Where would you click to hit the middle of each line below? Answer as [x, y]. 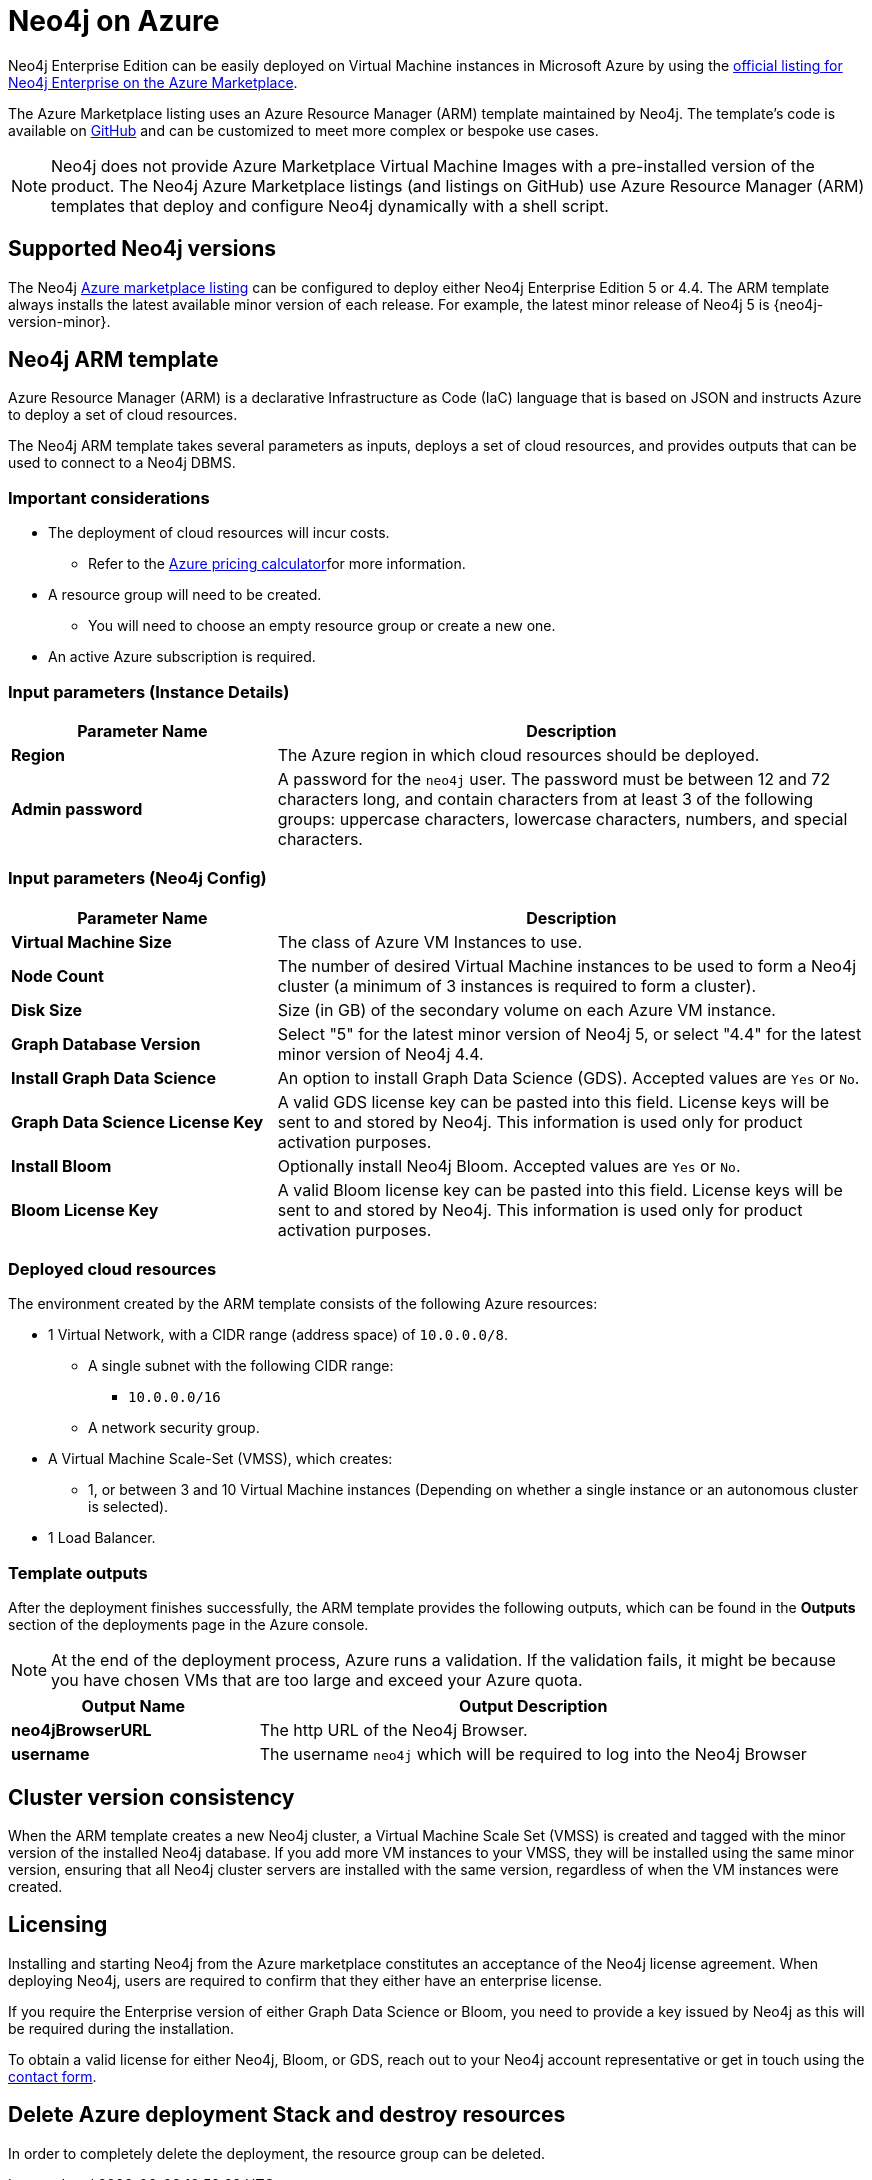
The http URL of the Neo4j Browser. [393, 1730]
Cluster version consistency [151, 1797]
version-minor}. [59, 321]
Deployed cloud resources [112, 1269]
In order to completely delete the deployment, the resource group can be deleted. [277, 2153]
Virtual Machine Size [91, 941]
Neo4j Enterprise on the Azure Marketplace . [153, 82]
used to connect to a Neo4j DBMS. [122, 463]
